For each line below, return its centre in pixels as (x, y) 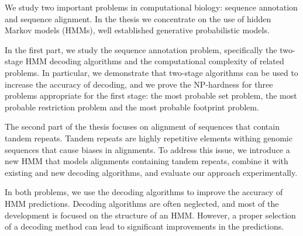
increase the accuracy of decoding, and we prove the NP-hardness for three (139, 84)
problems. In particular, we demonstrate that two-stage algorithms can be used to (151, 72)
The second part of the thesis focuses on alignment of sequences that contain (142, 126)
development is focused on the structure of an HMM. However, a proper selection (150, 215)
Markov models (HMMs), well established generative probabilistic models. (137, 30)
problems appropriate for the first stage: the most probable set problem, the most (151, 96)
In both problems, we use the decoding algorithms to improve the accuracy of (144, 192)
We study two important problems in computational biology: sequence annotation (151, 7)
